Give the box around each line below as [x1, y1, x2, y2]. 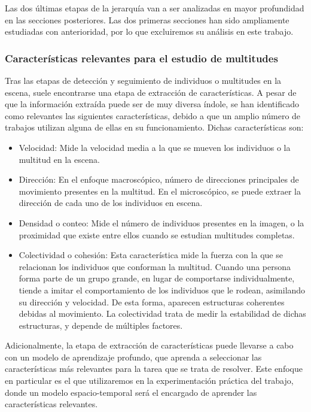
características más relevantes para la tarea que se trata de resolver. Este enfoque [5, 362, 303, 375]
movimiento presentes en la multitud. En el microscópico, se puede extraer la [19, 184, 301, 197]
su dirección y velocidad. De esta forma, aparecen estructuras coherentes [19, 295, 285, 308]
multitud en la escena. [19, 153, 100, 165]
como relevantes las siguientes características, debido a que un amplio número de [5, 109, 301, 122]
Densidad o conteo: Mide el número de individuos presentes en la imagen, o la [19, 216, 304, 229]
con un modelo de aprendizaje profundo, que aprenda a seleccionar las [5, 350, 262, 363]
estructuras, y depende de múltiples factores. [19, 319, 183, 331]
